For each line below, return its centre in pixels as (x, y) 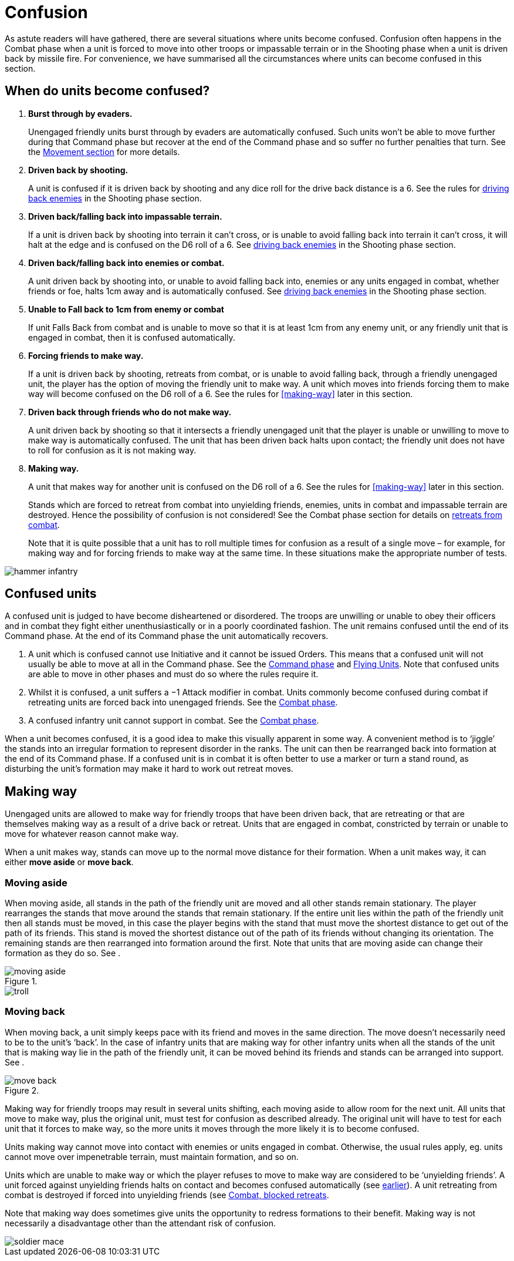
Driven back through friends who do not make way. (130, 412)
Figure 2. (22, 1090)
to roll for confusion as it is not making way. (112, 450)
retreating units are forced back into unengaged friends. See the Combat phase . (183, 702)
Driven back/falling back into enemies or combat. (126, 263)
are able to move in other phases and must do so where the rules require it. (173, 674)
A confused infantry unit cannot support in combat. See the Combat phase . (174, 721)
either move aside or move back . (69, 862)
